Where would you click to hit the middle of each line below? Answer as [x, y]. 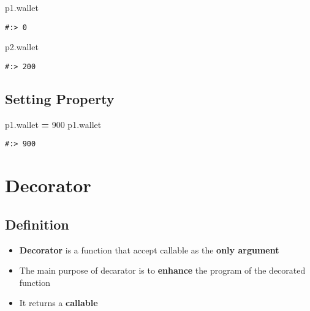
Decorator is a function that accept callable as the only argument [149, 249]
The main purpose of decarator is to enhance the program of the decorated [162, 270]
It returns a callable [59, 303]
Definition [37, 224]
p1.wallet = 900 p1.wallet [53, 124]
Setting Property [60, 98]
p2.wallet [22, 47]
